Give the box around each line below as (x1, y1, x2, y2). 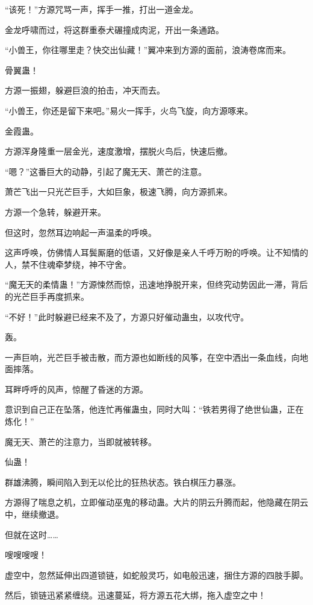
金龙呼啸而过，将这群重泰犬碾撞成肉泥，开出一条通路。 (5, 23, 224, 36)
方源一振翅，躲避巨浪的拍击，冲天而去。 (5, 84, 165, 97)
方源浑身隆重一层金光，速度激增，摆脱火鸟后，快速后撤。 (5, 145, 232, 157)
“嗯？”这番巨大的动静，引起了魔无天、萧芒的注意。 (5, 165, 207, 177)
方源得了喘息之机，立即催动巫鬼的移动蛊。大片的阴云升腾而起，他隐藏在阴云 (5, 496, 308, 508)
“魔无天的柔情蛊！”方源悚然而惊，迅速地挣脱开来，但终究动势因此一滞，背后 (5, 278, 308, 291)
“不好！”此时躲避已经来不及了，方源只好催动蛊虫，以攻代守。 (5, 310, 249, 323)
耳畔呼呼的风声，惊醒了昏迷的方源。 (5, 382, 148, 395)
